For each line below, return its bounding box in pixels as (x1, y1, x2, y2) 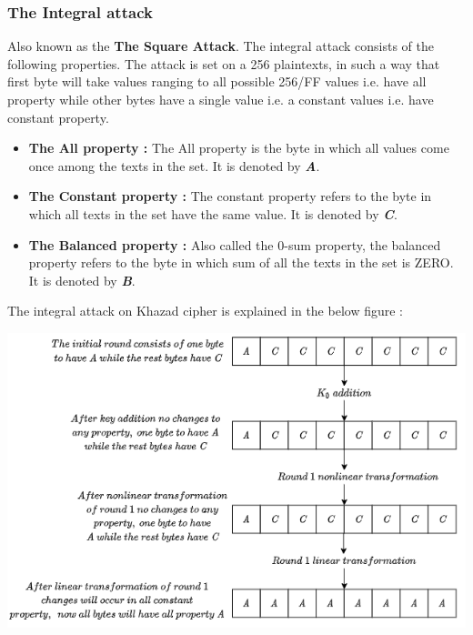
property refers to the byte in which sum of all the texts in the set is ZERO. (28, 253, 454, 272)
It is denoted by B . (28, 270, 136, 289)
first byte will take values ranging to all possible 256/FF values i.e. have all (7, 72, 427, 91)
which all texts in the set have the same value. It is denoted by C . (28, 204, 398, 223)
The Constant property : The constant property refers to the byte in (28, 186, 432, 206)
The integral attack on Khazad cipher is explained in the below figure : (7, 301, 403, 320)
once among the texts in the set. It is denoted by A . (28, 156, 320, 175)
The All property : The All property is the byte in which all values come (28, 138, 449, 157)
